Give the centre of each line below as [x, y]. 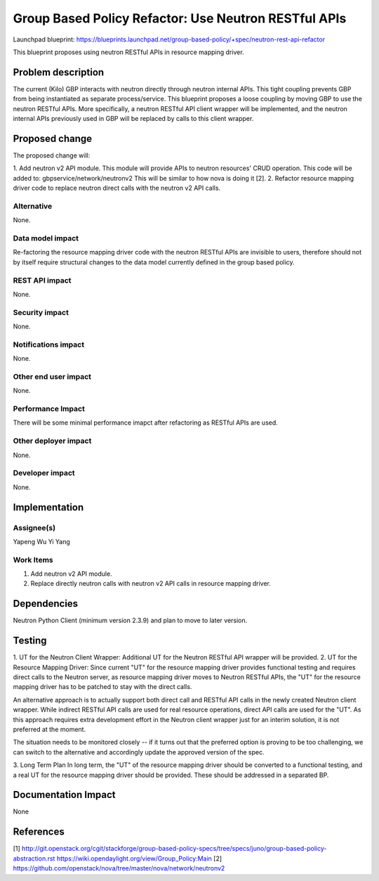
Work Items [33, 560]
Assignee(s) [34, 527]
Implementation [48, 507]
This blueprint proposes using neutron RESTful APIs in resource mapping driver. [129, 52]
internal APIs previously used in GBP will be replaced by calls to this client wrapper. [133, 119]
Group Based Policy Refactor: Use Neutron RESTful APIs [180, 18]
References [39, 832]
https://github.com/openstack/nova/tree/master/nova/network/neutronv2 [119, 868]
